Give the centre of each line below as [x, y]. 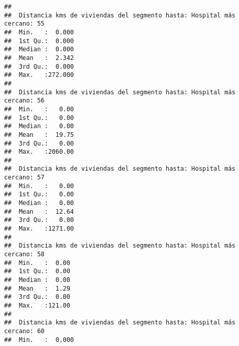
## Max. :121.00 [37, 305]
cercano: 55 [24, 24]
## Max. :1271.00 [39, 229]
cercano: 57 [24, 178]
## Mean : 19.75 [39, 135]
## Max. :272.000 [39, 75]
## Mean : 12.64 [39, 211]
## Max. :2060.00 [39, 152]
